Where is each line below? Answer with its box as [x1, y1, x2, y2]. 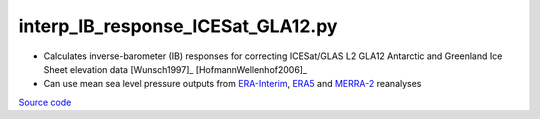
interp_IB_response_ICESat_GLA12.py [18, 15, 338, 37]
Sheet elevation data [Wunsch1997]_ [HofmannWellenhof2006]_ [43, 63, 308, 75]
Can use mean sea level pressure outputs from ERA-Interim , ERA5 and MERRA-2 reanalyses [43, 78, 422, 90]
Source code [18, 96, 72, 108]
